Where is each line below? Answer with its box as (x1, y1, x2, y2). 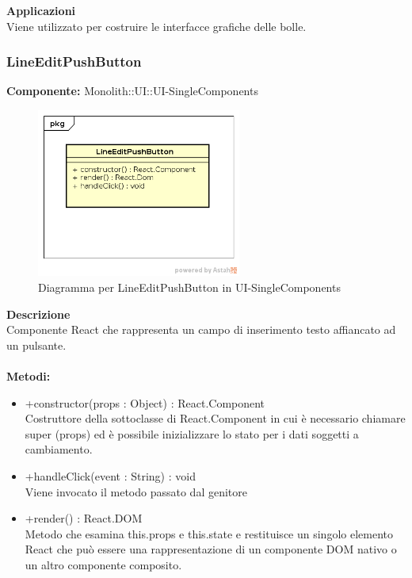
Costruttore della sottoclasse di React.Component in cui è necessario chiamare (25, 410, 406, 427)
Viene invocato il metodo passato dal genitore (25, 483, 247, 500)
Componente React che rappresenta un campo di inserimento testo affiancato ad (6, 321, 396, 338)
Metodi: (6, 368, 51, 385)
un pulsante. (6, 336, 67, 353)
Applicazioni (6, 2, 76, 18)
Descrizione (6, 305, 71, 322)
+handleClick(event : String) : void (25, 467, 196, 484)
